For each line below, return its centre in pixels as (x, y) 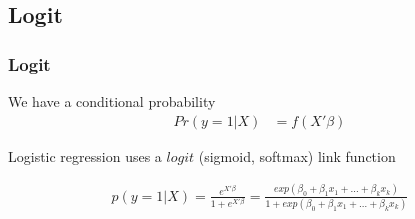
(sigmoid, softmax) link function (297, 155)
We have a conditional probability (112, 101)
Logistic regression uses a (85, 155)
